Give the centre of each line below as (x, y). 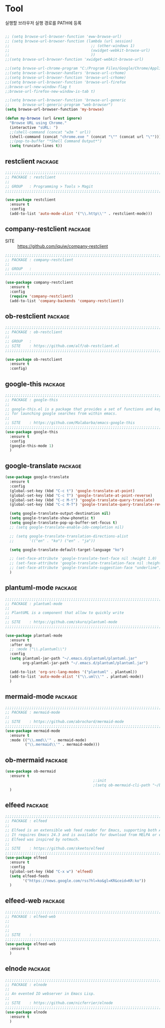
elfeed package (27, 805)
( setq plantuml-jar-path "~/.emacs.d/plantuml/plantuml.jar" (73, 659)
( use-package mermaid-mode (33, 731)
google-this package (35, 384)
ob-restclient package (37, 316)
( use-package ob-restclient (34, 359)
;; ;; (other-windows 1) (70, 46)
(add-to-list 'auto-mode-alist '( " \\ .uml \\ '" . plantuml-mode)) (77, 677)
